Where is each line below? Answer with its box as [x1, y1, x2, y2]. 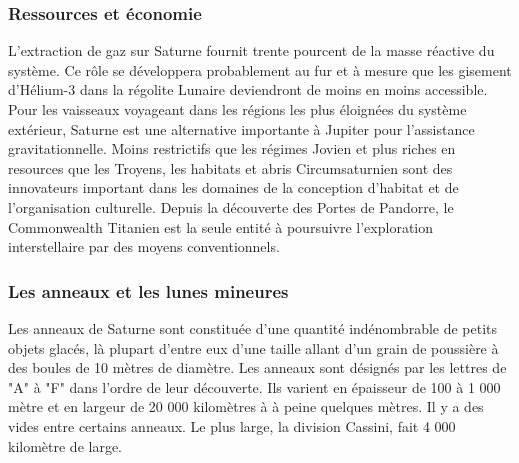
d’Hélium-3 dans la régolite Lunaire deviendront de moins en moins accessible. [8, 79, 488, 100]
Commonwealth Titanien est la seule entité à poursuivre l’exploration [8, 216, 434, 237]
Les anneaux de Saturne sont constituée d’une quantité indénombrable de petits [8, 317, 498, 338]
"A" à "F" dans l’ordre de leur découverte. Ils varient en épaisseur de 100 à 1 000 [8, 376, 501, 397]
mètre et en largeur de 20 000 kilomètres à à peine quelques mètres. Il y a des [8, 396, 484, 417]
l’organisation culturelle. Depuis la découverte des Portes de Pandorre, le [8, 196, 454, 217]
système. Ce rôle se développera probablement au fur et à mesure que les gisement [8, 59, 512, 80]
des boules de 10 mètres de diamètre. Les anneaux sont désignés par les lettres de [8, 357, 507, 378]
